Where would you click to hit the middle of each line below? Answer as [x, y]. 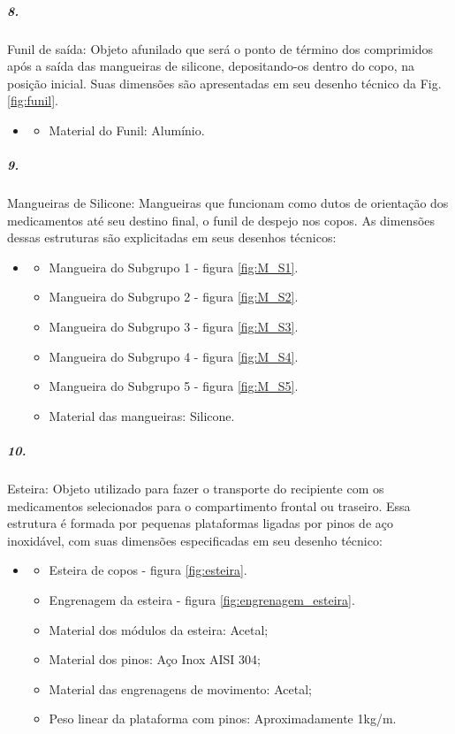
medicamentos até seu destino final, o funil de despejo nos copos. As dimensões [221, 220]
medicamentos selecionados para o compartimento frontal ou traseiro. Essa [209, 505]
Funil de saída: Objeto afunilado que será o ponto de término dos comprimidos [220, 48]
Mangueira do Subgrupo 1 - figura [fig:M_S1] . [174, 267]
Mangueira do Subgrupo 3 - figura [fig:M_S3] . [174, 327]
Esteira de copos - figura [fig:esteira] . [148, 570]
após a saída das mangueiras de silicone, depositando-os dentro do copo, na [211, 66]
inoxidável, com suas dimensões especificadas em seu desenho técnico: [195, 540]
